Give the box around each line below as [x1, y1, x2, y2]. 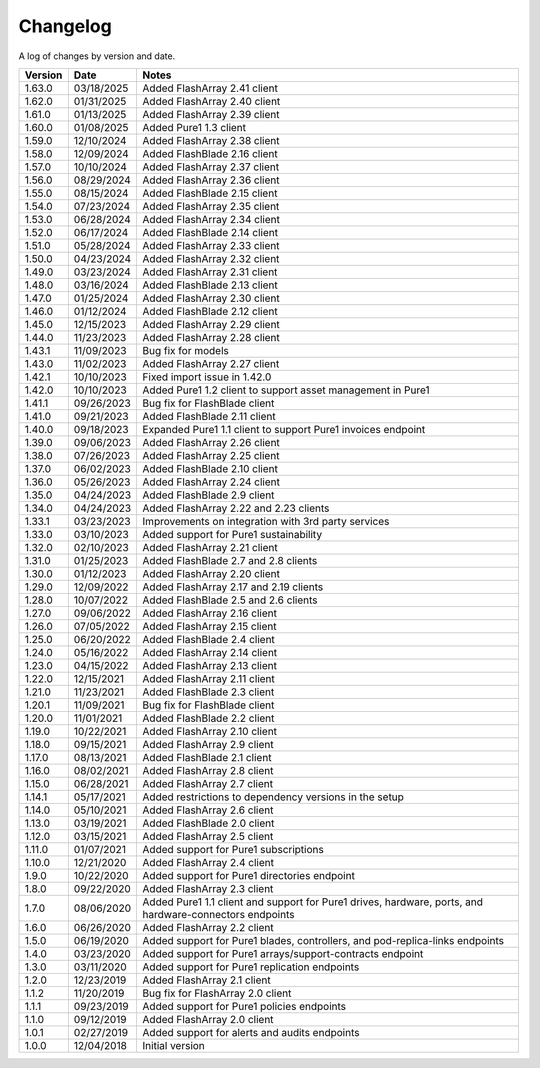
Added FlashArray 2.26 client [142, 435, 280, 449]
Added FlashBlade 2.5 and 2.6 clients [142, 593, 318, 607]
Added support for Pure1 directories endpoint [142, 868, 355, 882]
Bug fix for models [142, 343, 229, 357]
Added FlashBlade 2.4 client [142, 632, 275, 646]
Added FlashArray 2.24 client [142, 475, 280, 489]
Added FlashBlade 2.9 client [142, 488, 275, 502]
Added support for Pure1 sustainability [142, 527, 323, 541]
